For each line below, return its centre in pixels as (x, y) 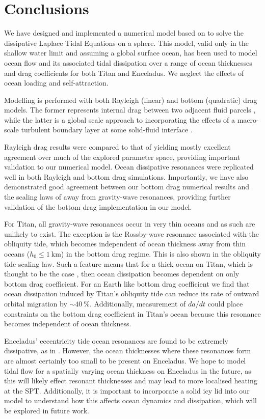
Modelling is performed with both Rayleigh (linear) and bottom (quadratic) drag (131, 100)
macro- (248, 119)
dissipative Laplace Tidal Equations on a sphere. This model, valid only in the (126, 43)
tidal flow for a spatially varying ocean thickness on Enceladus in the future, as (128, 370)
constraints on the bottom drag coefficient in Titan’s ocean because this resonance (132, 313)
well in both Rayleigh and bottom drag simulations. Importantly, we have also (126, 176)
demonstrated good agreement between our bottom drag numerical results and (127, 187)
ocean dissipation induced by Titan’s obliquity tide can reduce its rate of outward (132, 294)
